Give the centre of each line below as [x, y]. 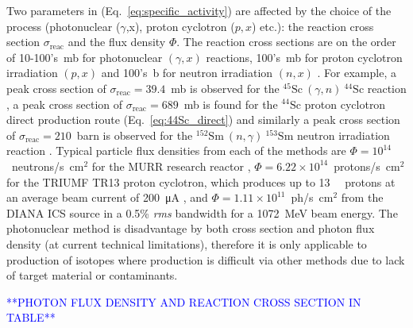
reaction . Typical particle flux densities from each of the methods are [176, 150]
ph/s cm [312, 197]
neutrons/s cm [48, 166]
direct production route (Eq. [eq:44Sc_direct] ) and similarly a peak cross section [203, 120]
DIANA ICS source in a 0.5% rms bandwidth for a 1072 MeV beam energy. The [202, 212]
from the [362, 197]
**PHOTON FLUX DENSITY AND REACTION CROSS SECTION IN [184, 301]
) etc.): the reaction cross [313, 26]
